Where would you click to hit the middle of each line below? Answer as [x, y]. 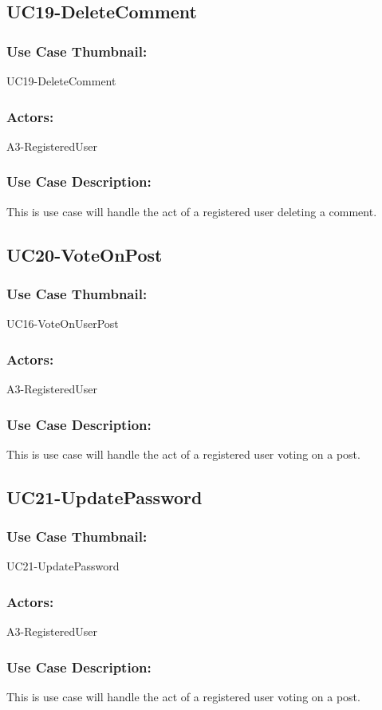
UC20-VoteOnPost [85, 254]
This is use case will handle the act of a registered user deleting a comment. [192, 211]
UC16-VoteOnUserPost [63, 323]
